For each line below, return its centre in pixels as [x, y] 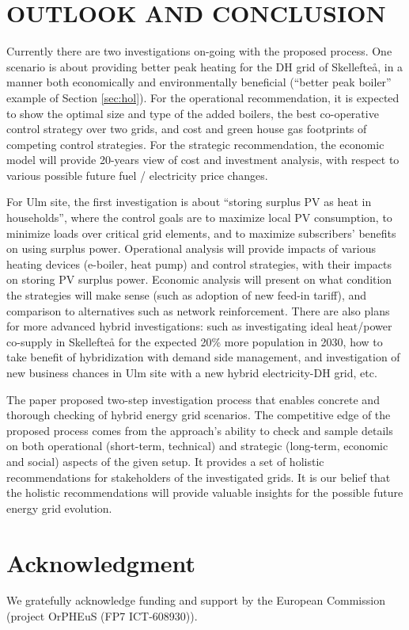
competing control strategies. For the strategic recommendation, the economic [195, 144]
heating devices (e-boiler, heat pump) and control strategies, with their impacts [199, 263]
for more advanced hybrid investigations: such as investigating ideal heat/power [199, 326]
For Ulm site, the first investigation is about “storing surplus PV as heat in [189, 202]
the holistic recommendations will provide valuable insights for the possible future [205, 493]
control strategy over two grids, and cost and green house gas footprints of [187, 129]
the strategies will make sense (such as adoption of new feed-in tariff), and [187, 295]
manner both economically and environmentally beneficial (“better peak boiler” [199, 82]
